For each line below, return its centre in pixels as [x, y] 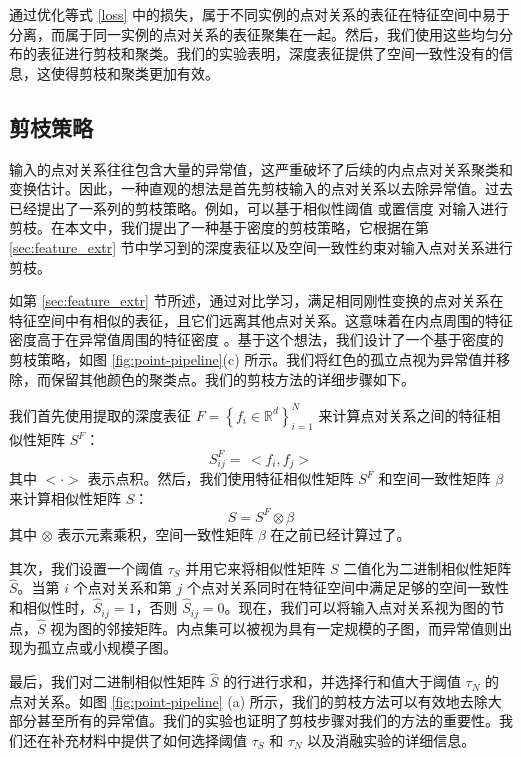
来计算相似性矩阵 [65, 497]
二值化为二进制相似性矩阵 [427, 567]
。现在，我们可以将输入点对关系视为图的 [357, 607]
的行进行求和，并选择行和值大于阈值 [341, 681]
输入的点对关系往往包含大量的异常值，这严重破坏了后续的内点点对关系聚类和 [261, 168]
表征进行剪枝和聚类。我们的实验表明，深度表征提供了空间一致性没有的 [267, 53]
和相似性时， [51, 607]
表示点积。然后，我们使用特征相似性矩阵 [220, 478]
